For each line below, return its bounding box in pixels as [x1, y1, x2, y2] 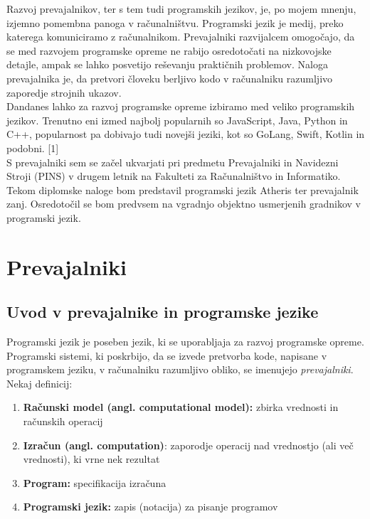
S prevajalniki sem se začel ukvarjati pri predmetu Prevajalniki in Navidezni [6, 154, 339, 169]
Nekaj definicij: [6, 375, 73, 390]
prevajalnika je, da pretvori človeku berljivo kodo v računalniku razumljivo [6, 70, 333, 85]
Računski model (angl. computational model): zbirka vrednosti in [23, 400, 339, 414]
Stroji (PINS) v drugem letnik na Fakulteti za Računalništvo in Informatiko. [6, 168, 341, 183]
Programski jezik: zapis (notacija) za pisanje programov [23, 499, 278, 514]
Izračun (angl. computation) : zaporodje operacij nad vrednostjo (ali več [23, 437, 354, 452]
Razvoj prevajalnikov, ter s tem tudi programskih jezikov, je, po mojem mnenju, [6, 1, 356, 16]
